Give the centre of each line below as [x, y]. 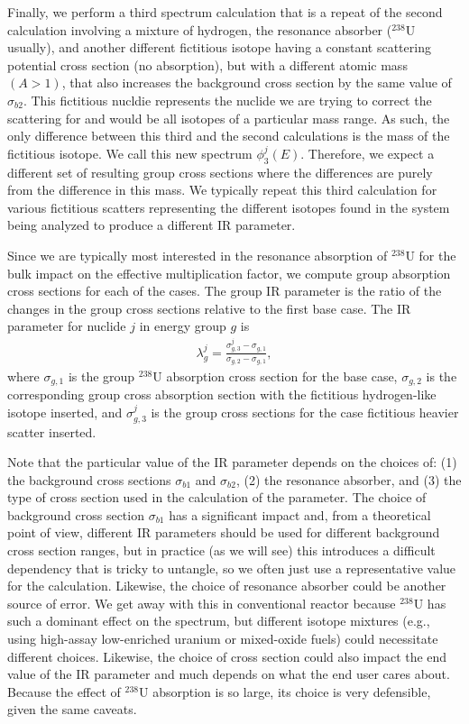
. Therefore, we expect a [368, 153]
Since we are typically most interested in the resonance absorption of [198, 255]
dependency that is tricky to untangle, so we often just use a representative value [232, 568]
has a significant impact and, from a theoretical [300, 514]
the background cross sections [89, 479]
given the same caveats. [72, 709]
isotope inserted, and [65, 412]
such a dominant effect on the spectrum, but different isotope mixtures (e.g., [219, 621]
